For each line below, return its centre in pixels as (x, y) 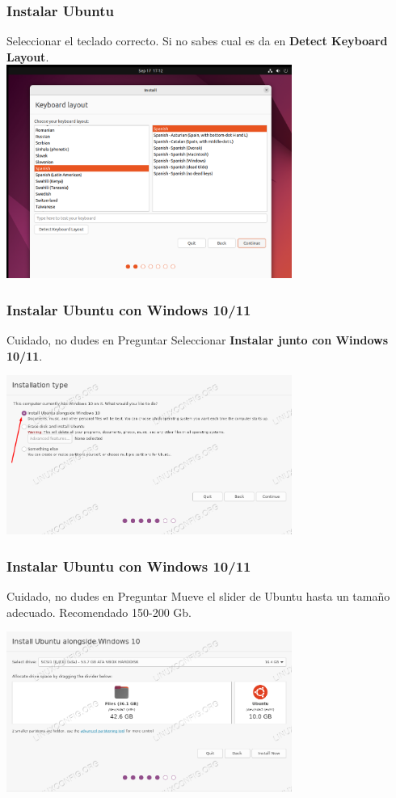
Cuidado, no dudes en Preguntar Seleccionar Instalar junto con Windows (198, 340)
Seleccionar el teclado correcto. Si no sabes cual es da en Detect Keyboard (197, 41)
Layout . (28, 56)
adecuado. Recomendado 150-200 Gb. (99, 612)
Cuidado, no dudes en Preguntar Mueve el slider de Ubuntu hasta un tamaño (198, 596)
